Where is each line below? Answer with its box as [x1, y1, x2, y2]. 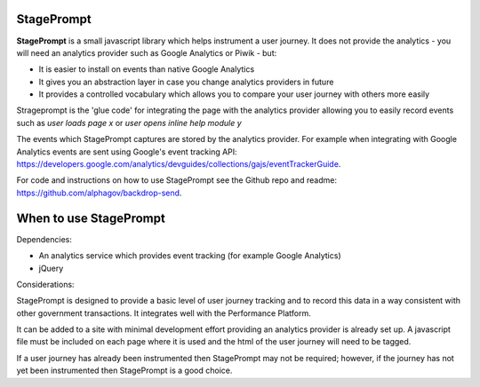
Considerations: [16, 279, 75, 289]
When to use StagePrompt [16, 210, 166, 225]
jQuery [38, 263, 64, 273]
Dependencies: [16, 233, 73, 244]
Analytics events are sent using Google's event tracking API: [16, 146, 237, 157]
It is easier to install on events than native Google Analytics [38, 64, 255, 75]
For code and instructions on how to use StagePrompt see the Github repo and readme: [16, 175, 338, 186]
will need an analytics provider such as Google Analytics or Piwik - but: [16, 47, 277, 58]
